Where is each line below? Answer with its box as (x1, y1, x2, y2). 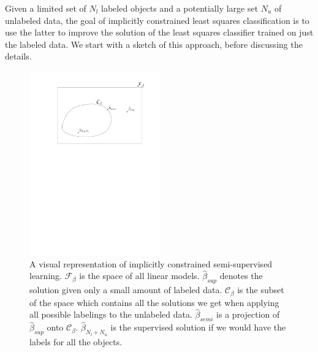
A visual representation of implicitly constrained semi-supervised (29, 257, 273, 270)
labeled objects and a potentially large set (101, 2, 259, 14)
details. (5, 50, 32, 63)
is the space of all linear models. (79, 269, 200, 282)
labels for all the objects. (29, 335, 123, 348)
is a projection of (216, 308, 280, 321)
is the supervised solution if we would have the (110, 321, 286, 334)
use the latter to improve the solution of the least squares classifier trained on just (5, 26, 314, 39)
